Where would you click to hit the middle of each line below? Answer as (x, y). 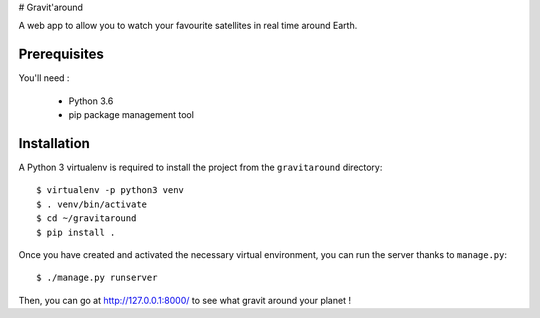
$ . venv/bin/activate (92, 204)
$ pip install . (76, 232)
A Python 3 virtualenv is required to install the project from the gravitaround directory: (200, 167)
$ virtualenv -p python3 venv (110, 190)
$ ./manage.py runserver (97, 278)
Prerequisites (61, 54)
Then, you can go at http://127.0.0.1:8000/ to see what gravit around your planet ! (185, 300)
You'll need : (44, 78)
